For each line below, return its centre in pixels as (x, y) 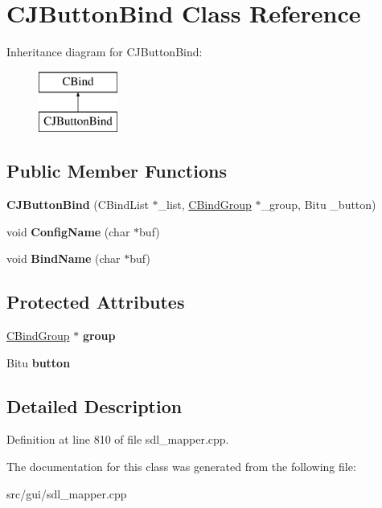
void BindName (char (64, 258)
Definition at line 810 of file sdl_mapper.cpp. (118, 439)
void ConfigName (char (68, 231)
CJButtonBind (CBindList (78, 205)
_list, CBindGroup (205, 205)
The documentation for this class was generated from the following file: (181, 467)
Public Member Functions (117, 171)
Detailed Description (94, 406)
